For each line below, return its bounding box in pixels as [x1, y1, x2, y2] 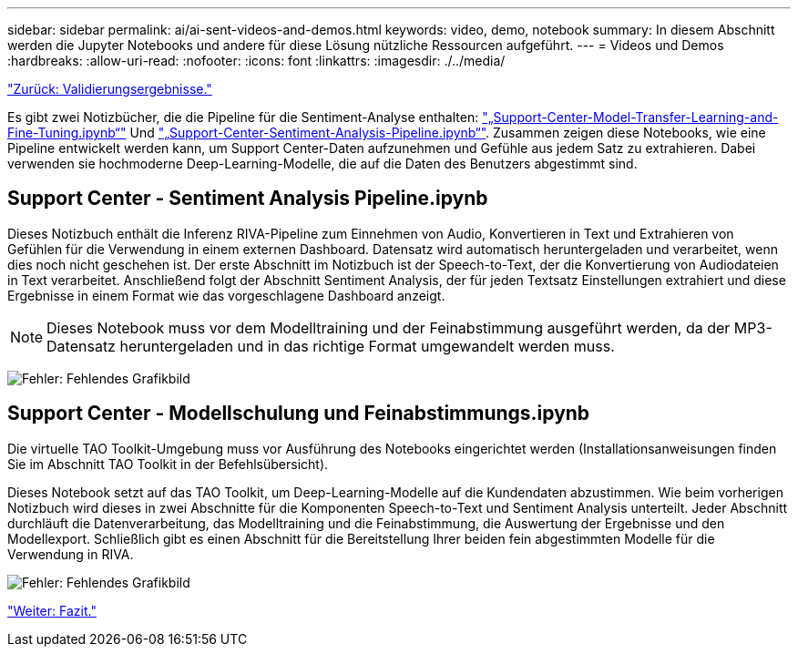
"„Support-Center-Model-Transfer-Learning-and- [482, 109, 779, 125]
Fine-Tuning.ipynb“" [7, 125, 127, 140]
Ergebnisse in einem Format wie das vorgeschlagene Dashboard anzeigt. [7, 287, 445, 303]
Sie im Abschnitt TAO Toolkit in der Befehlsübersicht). [7, 455, 329, 472]
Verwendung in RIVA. [7, 546, 134, 562]
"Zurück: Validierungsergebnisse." [7, 81, 212, 97]
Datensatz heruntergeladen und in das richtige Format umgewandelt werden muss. [46, 336, 615, 355]
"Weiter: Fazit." [7, 602, 97, 618]
